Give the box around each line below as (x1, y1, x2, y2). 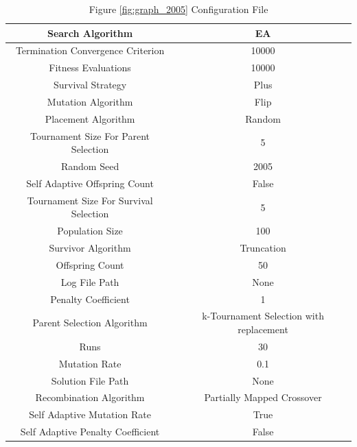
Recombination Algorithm (35, 390, 145, 404)
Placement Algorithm (45, 111, 135, 125)
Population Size (57, 223, 123, 238)
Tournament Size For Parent (30, 128, 150, 143)
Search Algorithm (47, 25, 133, 40)
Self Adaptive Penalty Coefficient (20, 424, 160, 439)
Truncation (240, 241, 286, 255)
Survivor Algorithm (49, 241, 131, 255)
